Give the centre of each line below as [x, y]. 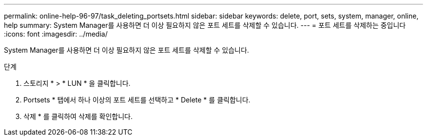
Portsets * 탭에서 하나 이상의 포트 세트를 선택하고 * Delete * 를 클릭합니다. [137, 100]
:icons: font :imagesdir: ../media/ [56, 34]
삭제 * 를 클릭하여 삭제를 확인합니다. [78, 116]
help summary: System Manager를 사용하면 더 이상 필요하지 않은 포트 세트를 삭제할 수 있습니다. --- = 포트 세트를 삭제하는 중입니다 [205, 25]
